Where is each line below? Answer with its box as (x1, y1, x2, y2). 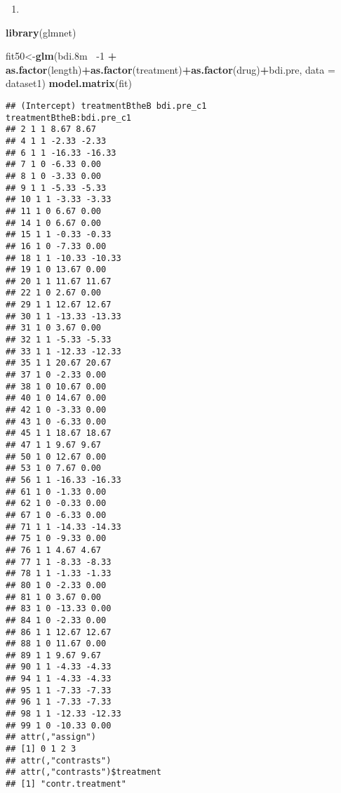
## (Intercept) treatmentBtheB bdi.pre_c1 (6, 100, 207, 111)
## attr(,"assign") (6, 732, 96, 742)
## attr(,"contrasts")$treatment (6, 767, 161, 778)
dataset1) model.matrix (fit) (6, 76, 132, 91)
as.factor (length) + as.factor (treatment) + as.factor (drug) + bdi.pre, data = (6, 62, 335, 76)
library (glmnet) (6, 25, 76, 39)
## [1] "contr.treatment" (6, 779, 126, 789)
